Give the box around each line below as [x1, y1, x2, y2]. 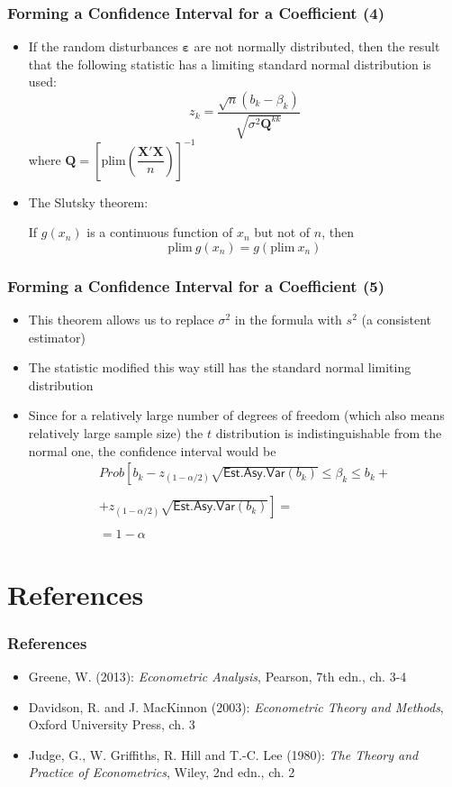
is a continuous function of [86, 223, 233, 242]
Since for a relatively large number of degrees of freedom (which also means [28, 406, 445, 425]
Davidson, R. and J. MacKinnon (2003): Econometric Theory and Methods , [28, 697, 444, 716]
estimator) [28, 327, 86, 346]
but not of [254, 223, 311, 242]
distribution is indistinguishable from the [215, 424, 442, 443]
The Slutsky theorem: [28, 192, 149, 211]
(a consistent [361, 310, 432, 329]
